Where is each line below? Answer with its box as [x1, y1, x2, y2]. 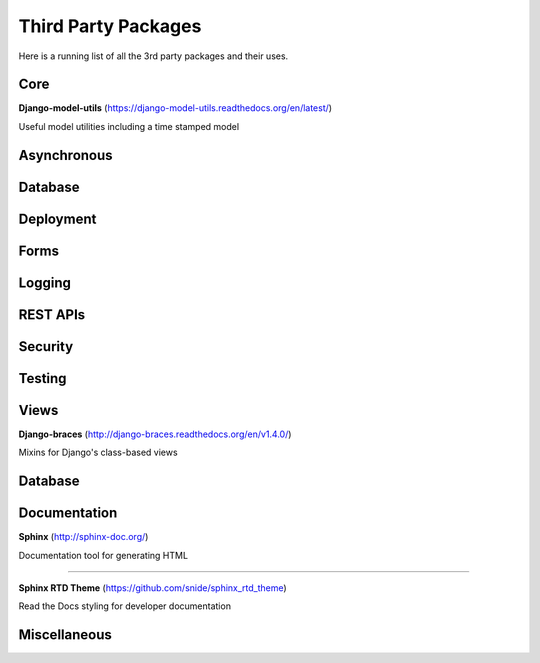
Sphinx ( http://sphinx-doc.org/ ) [18, 531, 149, 543]
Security [18, 338, 74, 355]
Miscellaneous [18, 626, 112, 644]
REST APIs [18, 306, 86, 323]
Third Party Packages [18, 15, 202, 37]
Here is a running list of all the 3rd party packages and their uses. [18, 50, 289, 62]
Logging [18, 274, 72, 291]
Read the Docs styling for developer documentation [18, 600, 232, 612]
